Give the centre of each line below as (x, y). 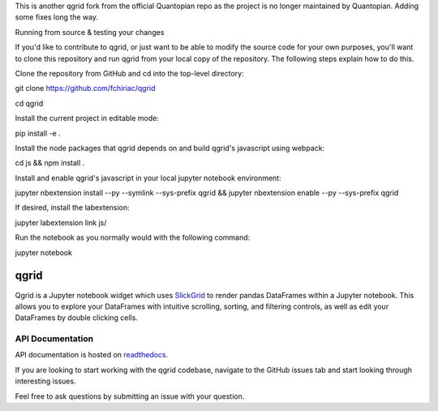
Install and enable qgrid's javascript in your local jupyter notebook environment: (148, 178)
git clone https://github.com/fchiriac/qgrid (85, 89)
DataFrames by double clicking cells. (76, 318)
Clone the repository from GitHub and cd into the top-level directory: (129, 73)
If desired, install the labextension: (72, 208)
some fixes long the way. (57, 17)
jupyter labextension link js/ (61, 223)
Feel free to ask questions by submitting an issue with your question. (130, 396)
